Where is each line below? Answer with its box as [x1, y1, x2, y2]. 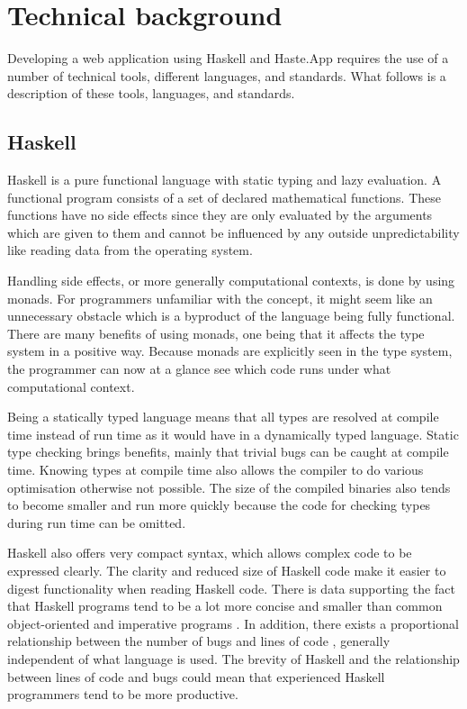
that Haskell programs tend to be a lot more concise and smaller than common [7, 596, 443, 615]
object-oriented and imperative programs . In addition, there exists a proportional [7, 614, 459, 632]
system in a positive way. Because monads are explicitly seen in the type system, [7, 341, 453, 360]
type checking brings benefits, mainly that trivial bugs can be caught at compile [7, 442, 449, 461]
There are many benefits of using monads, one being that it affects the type [7, 323, 425, 342]
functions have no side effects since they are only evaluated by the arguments [7, 205, 433, 224]
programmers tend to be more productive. [7, 685, 238, 704]
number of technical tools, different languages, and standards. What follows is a [7, 66, 446, 85]
